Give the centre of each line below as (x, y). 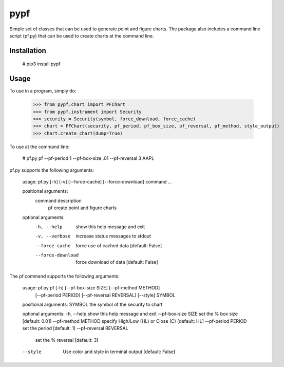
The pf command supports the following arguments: (65, 276)
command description (58, 200)
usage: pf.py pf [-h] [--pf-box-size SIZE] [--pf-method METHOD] (91, 288)
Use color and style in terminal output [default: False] (119, 352)
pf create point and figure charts (82, 208)
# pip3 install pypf (42, 64)
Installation (28, 51)
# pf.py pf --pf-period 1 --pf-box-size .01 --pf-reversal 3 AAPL (88, 158)
